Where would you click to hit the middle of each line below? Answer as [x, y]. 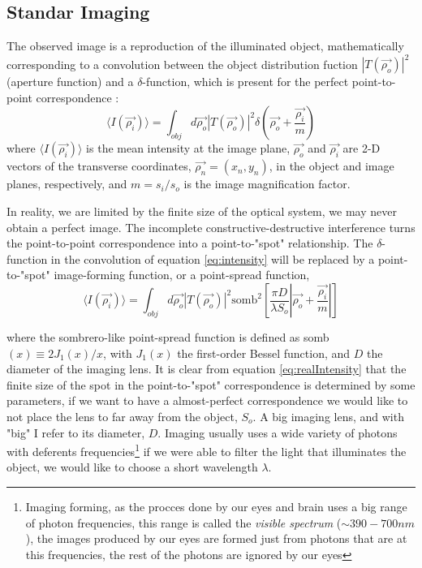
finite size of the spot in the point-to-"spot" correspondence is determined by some [211, 384]
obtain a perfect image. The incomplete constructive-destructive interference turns [211, 227]
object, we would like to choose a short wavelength [132, 467]
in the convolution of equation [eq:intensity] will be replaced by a [213, 258]
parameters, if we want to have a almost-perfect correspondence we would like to [207, 400]
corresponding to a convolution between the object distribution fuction [182, 64]
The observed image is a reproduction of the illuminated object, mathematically [205, 46]
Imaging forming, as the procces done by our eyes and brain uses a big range [216, 507]
